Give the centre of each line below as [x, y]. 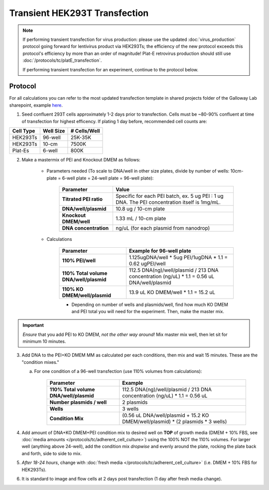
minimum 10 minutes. [44, 341]
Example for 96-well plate [160, 251]
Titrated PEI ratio [82, 199]
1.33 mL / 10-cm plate [141, 218]
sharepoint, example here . [36, 105]
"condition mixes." [40, 362]
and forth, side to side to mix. [52, 453]
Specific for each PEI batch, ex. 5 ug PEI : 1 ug [169, 196]
